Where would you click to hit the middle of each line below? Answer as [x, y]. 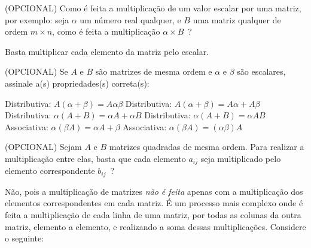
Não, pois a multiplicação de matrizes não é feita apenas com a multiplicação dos [154, 191]
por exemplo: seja [37, 19]
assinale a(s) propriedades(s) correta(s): [77, 83]
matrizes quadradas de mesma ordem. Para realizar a [207, 147]
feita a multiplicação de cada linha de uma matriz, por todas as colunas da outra [153, 215]
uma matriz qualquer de [237, 19]
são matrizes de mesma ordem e [154, 71]
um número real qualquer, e [130, 19]
